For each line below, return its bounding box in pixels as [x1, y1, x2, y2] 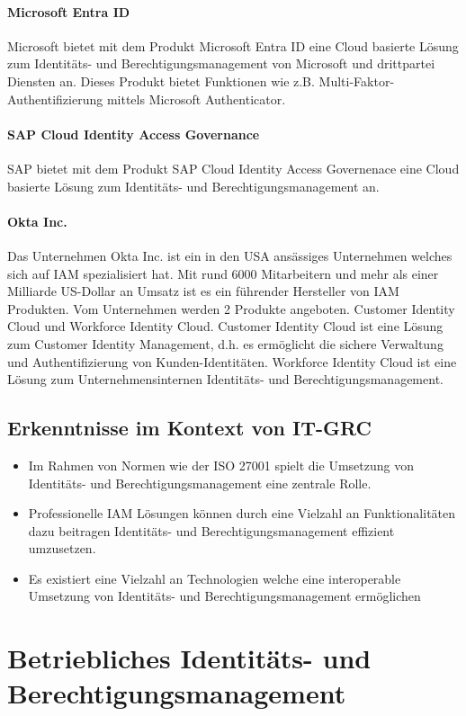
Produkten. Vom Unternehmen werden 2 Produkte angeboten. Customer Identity [7, 299, 455, 318]
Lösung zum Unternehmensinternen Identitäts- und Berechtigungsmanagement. [7, 370, 444, 389]
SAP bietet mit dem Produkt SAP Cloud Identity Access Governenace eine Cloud [7, 158, 460, 177]
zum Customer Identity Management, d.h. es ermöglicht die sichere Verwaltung [7, 334, 444, 353]
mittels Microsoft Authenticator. [106, 89, 286, 108]
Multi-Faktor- [318, 71, 395, 90]
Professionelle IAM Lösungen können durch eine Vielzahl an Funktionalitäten [28, 504, 456, 523]
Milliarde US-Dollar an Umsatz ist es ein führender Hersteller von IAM [7, 282, 399, 300]
